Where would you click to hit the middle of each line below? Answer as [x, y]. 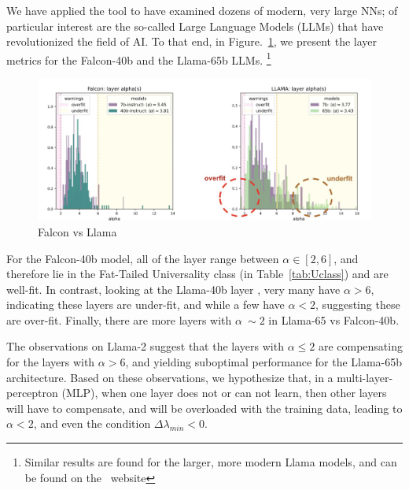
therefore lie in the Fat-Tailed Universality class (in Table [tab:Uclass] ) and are [197, 274]
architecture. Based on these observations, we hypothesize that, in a [170, 377]
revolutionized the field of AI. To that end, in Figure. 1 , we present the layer [192, 41]
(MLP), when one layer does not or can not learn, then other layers [224, 393]
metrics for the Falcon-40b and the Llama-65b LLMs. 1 [139, 58]
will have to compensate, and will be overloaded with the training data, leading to [204, 408]
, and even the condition [92, 423]
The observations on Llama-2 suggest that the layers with [145, 346]
